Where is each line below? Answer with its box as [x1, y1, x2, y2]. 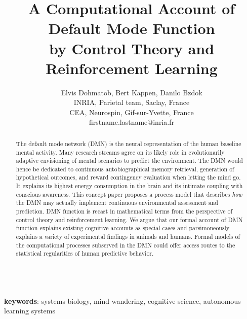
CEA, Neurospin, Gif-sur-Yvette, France [69, 107, 194, 117]
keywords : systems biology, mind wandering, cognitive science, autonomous [4, 295, 241, 306]
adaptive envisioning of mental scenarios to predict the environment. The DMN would [16, 156, 243, 165]
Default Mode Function [48, 18, 215, 39]
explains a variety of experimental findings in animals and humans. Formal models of [16, 232, 240, 241]
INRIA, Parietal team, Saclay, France [73, 97, 190, 108]
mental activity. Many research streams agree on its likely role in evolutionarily [16, 148, 225, 156]
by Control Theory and [49, 38, 215, 58]
